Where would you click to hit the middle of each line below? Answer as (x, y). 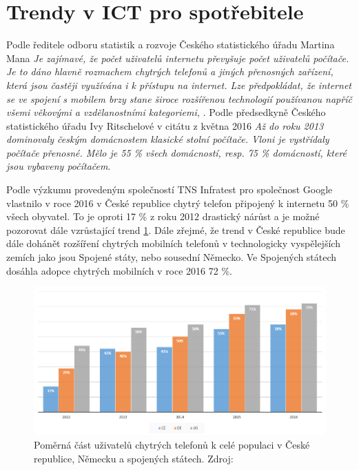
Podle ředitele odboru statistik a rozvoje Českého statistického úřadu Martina (171, 45)
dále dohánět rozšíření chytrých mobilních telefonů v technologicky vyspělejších (173, 243)
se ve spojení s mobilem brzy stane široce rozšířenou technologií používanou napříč (179, 98)
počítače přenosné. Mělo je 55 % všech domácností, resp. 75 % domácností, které (177, 152)
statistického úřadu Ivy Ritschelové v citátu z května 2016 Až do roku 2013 (165, 125)
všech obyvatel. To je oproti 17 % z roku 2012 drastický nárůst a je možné (163, 216)
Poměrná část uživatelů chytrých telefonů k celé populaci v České (172, 444)
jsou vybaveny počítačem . (59, 166)
